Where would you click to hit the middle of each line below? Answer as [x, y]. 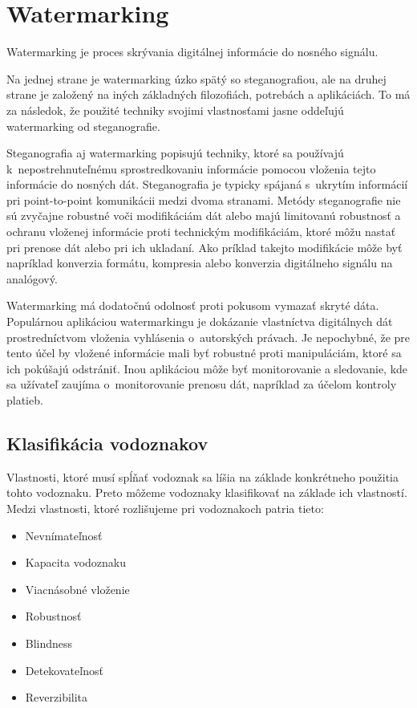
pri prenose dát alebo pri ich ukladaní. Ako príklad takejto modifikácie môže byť [204, 247]
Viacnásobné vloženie [77, 589]
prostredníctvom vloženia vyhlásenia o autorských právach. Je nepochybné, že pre [208, 337]
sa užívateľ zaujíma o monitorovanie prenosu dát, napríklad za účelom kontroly [202, 384]
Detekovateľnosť [64, 670]
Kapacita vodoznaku [76, 562]
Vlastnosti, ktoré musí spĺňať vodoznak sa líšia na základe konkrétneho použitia [203, 476]
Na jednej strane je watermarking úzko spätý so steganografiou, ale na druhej [196, 78]
